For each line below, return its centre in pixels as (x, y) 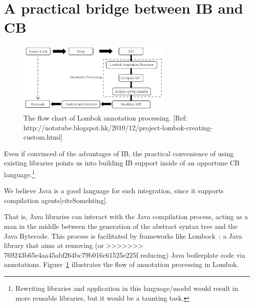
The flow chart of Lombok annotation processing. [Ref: (106, 118)
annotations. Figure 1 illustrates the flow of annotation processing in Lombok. (121, 264)
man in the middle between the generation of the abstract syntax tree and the (121, 226)
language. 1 (20, 173)
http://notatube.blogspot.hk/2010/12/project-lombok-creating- (118, 127)
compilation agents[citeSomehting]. (56, 200)
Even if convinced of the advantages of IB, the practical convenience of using (119, 153)
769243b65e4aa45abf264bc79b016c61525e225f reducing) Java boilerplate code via (125, 255)
